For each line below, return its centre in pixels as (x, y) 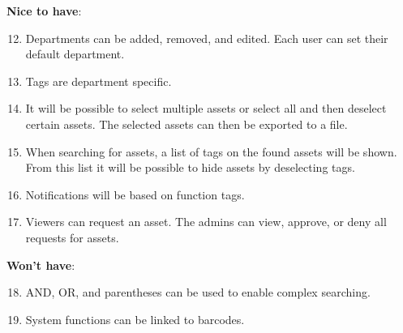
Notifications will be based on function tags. (135, 194)
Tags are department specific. (99, 81)
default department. (75, 54)
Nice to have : (44, 11)
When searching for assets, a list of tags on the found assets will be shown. (211, 151)
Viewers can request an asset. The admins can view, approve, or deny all (206, 222)
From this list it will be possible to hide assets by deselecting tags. (190, 167)
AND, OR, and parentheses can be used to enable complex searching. (198, 292)
